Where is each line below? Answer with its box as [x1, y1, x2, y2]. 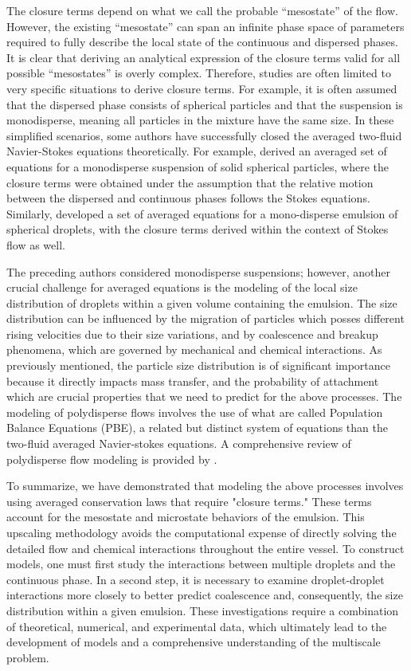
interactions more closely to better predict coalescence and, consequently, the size [6, 587, 403, 603]
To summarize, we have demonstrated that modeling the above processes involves [6, 477, 404, 494]
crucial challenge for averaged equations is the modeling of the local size [6, 279, 358, 296]
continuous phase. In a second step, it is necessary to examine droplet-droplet [6, 571, 385, 587]
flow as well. [6, 236, 65, 253]
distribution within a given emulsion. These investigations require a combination [6, 602, 399, 618]
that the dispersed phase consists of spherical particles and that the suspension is [6, 96, 403, 112]
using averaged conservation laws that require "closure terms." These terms [6, 492, 372, 509]
